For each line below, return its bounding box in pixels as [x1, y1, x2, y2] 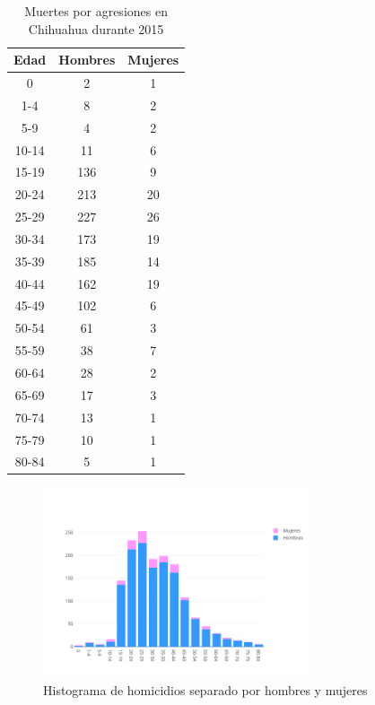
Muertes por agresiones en [24, 2, 168, 20]
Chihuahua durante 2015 [28, 19, 164, 38]
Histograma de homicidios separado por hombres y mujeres [43, 681, 368, 700]
